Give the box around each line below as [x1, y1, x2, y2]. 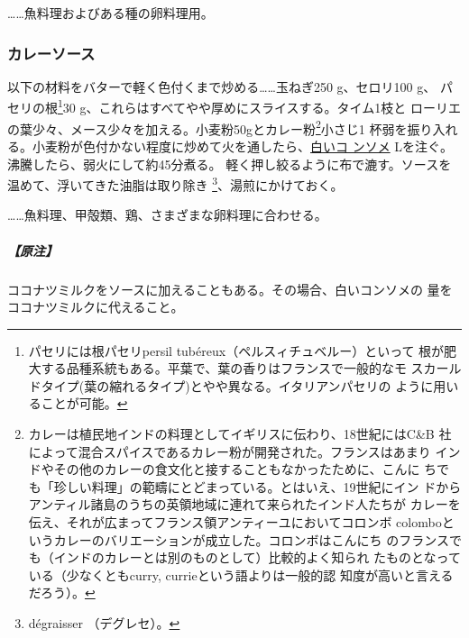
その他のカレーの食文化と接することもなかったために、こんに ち [53, 460, 437, 478]
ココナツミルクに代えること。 [7, 297, 184, 316]
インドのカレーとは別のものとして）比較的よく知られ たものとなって [53, 548, 461, 567]
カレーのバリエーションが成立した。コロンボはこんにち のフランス [53, 530, 449, 549]
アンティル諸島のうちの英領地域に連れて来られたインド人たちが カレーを [28, 495, 461, 514]
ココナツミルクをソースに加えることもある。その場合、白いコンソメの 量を [7, 279, 453, 298]
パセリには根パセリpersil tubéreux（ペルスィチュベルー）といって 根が [28, 341, 445, 360]
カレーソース [7, 41, 96, 64]
